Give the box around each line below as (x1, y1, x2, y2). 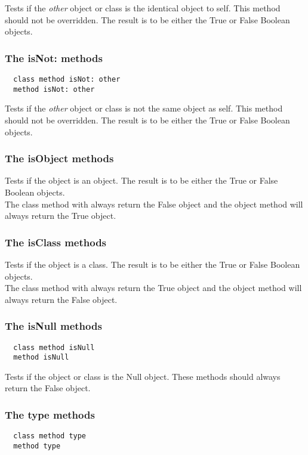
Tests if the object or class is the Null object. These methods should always (5, 370, 281, 382)
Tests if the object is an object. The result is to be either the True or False (5, 174, 278, 187)
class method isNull (13, 343, 95, 352)
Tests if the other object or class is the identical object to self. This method (5, 2, 281, 14)
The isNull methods (5, 318, 102, 333)
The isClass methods (5, 234, 107, 249)
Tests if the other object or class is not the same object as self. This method (5, 102, 283, 114)
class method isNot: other (13, 75, 121, 83)
